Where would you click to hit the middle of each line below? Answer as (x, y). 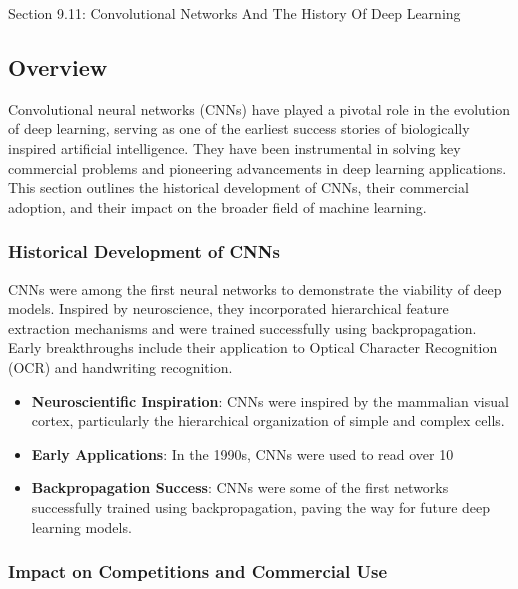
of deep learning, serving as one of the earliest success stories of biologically (239, 128)
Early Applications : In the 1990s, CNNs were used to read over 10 (242, 453)
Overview (58, 66)
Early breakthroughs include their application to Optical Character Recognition (253, 347)
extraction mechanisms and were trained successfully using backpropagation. (242, 327)
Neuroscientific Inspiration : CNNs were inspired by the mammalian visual (270, 400)
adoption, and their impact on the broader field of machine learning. (217, 206)
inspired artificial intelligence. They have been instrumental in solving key (234, 147)
